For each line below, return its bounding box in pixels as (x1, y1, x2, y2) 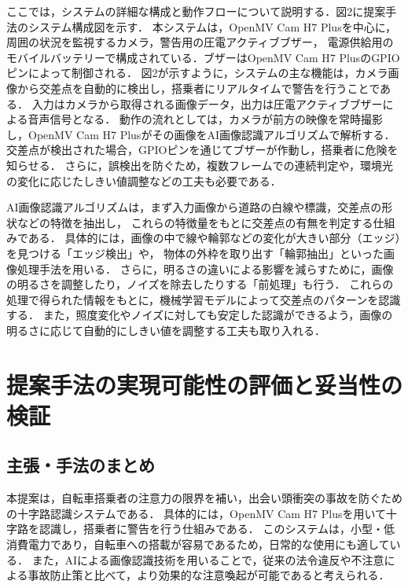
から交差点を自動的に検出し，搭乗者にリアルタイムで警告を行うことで (17, 79, 380, 96)
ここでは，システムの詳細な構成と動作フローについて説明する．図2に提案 (6, 3, 386, 19)
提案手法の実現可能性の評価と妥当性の (6, 368, 403, 400)
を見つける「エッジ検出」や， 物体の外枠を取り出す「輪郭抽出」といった (6, 244, 384, 261)
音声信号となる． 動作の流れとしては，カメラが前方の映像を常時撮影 (28, 111, 384, 127)
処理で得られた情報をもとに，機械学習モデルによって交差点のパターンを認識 (6, 291, 401, 307)
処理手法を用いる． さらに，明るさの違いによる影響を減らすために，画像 (17, 260, 394, 277)
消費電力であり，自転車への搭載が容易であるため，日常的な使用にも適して (6, 536, 390, 553)
